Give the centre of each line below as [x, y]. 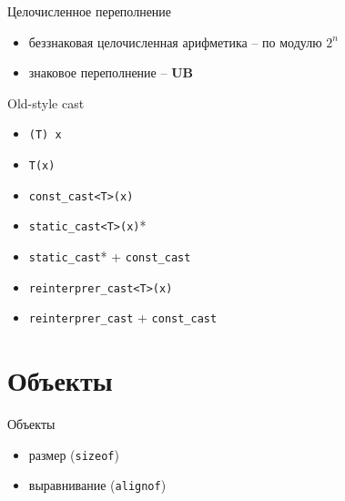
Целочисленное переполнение [90, 11]
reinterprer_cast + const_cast [123, 317]
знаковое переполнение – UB [111, 72]
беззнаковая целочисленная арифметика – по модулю [175, 41]
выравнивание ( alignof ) [97, 485]
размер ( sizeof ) [74, 454]
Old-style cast [46, 102]
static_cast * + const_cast [110, 256]
